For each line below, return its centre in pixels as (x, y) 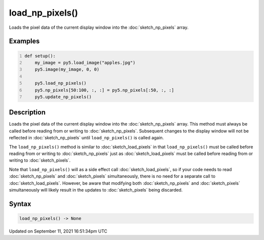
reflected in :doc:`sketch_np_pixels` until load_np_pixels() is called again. (86, 138)
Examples (24, 41)
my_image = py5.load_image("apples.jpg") (85, 63)
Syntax (20, 204)
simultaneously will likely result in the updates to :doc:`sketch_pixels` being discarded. (96, 190)
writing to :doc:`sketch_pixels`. (40, 160)
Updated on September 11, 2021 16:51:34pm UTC (58, 231)
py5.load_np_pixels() (61, 83)
